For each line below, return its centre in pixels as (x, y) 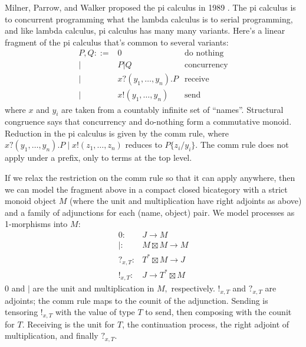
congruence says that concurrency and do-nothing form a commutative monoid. (148, 121)
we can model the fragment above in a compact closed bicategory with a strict (146, 189)
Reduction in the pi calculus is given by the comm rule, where (117, 133)
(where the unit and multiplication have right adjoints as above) (186, 201)
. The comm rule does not (242, 145)
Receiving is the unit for (71, 324)
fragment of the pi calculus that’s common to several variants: (117, 42)
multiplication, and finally (52, 335)
